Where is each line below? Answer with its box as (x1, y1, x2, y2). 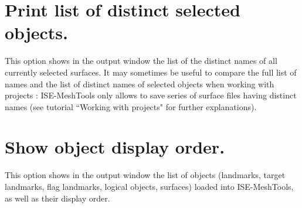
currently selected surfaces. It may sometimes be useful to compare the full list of (5, 66, 297, 78)
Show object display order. (5, 135, 225, 159)
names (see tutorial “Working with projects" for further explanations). (5, 100, 257, 112)
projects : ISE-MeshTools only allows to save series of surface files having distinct (5, 89, 297, 101)
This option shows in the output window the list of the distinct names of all (5, 54, 277, 67)
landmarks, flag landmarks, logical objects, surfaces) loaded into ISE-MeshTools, (5, 180, 294, 192)
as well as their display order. (5, 192, 110, 204)
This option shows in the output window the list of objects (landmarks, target (5, 169, 286, 181)
